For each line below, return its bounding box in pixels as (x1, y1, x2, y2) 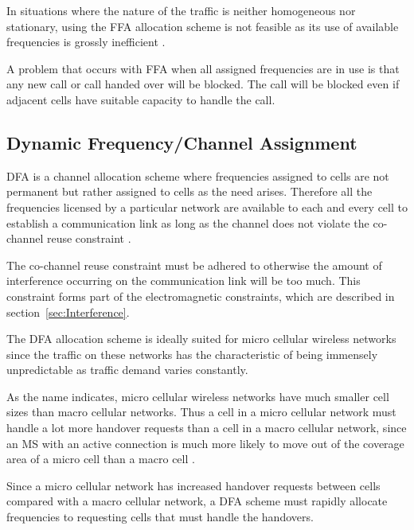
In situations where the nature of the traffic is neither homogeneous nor (6, 2, 356, 18)
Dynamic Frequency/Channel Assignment (6, 130, 357, 154)
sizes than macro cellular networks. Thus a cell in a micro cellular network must (6, 403, 396, 420)
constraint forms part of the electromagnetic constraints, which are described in (6, 287, 395, 304)
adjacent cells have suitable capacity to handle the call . (6, 91, 275, 107)
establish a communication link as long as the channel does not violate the (6, 214, 369, 231)
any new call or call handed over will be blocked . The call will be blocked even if (6, 76, 400, 92)
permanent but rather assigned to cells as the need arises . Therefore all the (6, 183, 373, 200)
